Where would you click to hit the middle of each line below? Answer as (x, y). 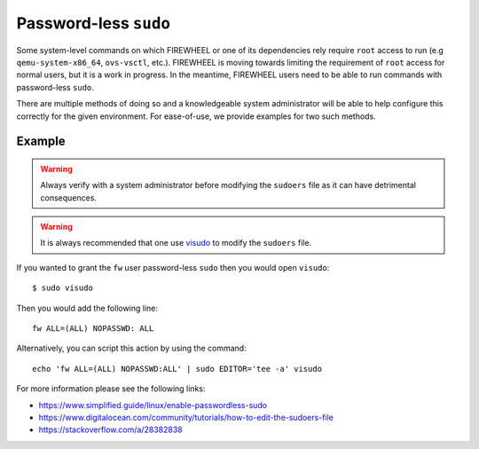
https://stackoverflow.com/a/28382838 (110, 429)
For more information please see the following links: (111, 389)
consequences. (69, 197)
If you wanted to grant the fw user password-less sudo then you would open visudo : (173, 267)
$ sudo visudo (63, 288)
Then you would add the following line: (87, 308)
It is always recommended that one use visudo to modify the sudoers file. (176, 243)
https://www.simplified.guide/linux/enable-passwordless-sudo (153, 405)
